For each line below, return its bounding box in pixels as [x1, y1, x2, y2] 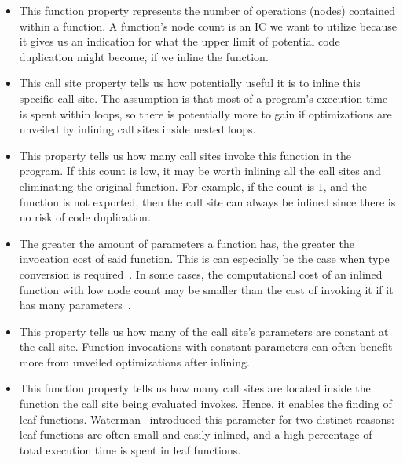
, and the [323, 177, 367, 194]
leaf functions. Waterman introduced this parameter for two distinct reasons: [19, 410, 394, 427]
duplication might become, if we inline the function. [19, 48, 269, 64]
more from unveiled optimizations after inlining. [19, 353, 250, 370]
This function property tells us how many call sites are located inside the [19, 380, 371, 396]
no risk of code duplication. [19, 209, 151, 225]
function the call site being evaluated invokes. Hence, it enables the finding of [19, 396, 392, 412]
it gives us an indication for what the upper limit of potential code [19, 33, 340, 49]
